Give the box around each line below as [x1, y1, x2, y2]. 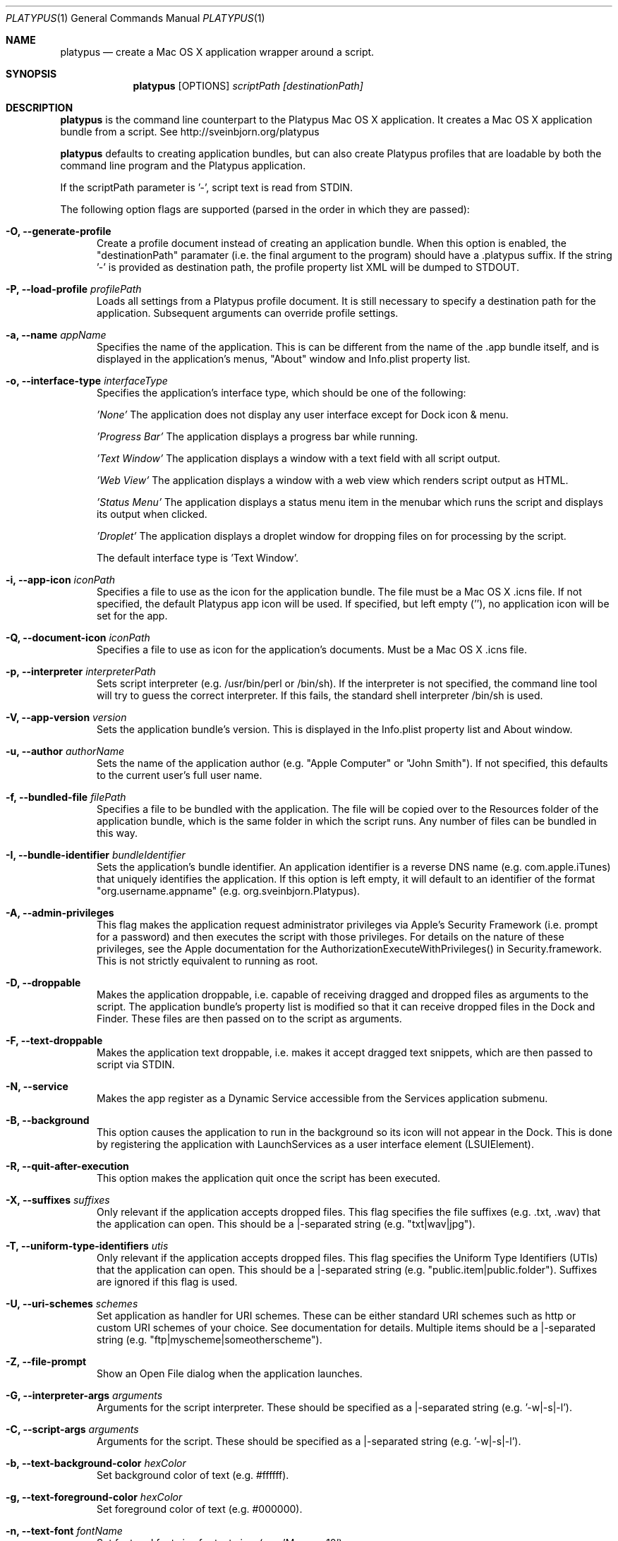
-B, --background [6, 1114, 90, 1126]
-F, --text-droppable [6, 1034, 103, 1046]
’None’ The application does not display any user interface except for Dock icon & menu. [97, 409, 509, 421]
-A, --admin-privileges [6, 907, 114, 919]
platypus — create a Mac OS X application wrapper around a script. [60, 46, 375, 58]
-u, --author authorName [6, 745, 124, 757]
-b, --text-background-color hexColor [6, 1457, 186, 1469]
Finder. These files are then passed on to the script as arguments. [97, 1013, 402, 1025]
